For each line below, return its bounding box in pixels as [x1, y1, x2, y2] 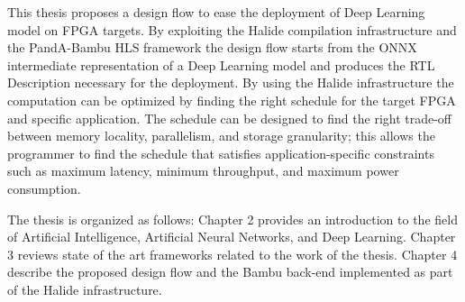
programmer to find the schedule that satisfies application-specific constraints [7, 143, 434, 162]
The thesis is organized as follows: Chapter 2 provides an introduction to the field [7, 209, 458, 228]
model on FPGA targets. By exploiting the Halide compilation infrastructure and [7, 20, 457, 39]
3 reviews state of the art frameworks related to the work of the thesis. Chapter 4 [7, 244, 458, 263]
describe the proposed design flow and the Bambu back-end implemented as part [7, 262, 453, 281]
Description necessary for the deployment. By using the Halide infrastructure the [7, 73, 454, 92]
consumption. [7, 178, 81, 197]
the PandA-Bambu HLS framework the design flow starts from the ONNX [7, 38, 417, 57]
